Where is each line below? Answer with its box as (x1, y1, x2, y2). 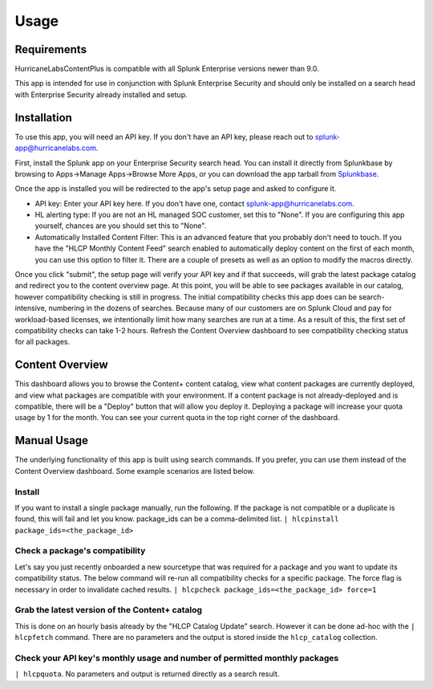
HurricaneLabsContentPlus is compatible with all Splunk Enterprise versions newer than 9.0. (14, 64, 320, 74)
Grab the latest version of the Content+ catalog (14, 605, 203, 616)
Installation (14, 111, 72, 124)
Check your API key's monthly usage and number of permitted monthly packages (14, 652, 339, 663)
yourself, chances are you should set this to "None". (34, 221, 207, 230)
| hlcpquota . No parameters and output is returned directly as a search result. (14, 669, 280, 679)
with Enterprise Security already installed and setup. (14, 89, 188, 100)
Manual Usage (14, 434, 88, 447)
